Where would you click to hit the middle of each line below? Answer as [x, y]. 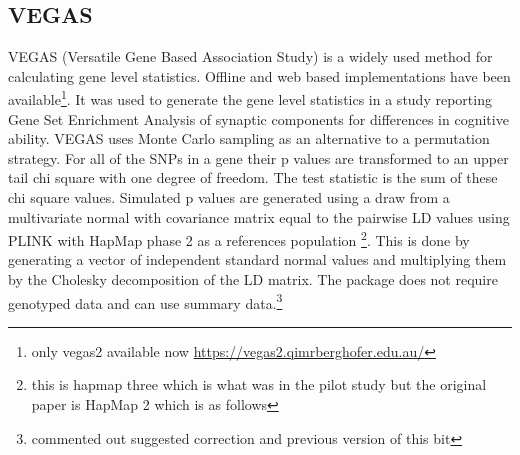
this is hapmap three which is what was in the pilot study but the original [259, 384]
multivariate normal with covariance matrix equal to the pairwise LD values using [259, 216]
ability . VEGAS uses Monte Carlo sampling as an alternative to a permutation [249, 138]
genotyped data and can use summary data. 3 [145, 301]
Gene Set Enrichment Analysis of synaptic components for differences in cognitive [258, 118]
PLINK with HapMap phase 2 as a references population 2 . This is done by [239, 238]
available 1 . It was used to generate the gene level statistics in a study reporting [250, 98]
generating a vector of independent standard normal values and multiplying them [257, 259]
